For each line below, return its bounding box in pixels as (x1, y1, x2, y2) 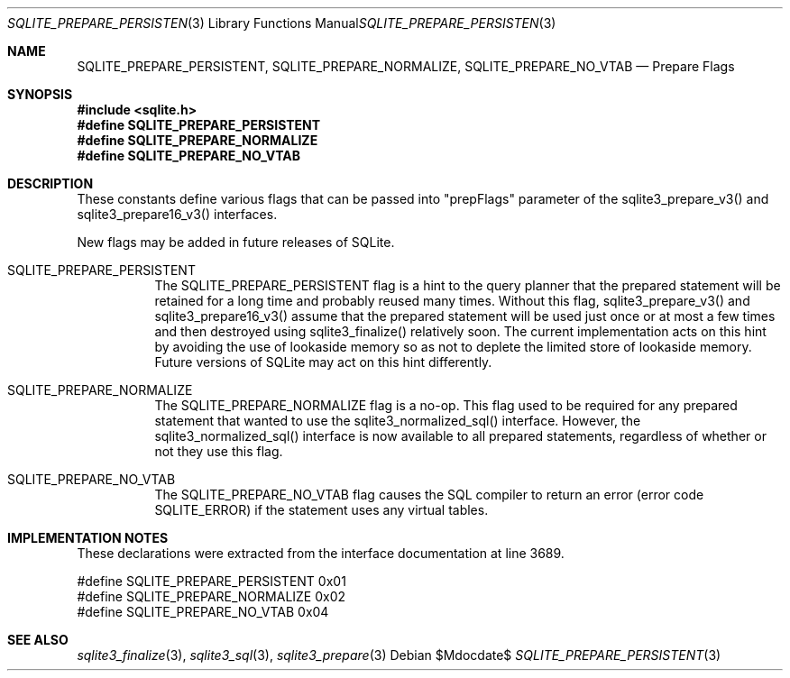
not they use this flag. (154, 444, 283, 459)
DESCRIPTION (7, 176, 94, 191)
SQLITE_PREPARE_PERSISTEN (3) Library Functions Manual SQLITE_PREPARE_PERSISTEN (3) (7, 15, 556, 31)
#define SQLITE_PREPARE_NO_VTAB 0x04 (77, 604, 329, 619)
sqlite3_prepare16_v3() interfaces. (77, 206, 278, 222)
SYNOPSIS (7, 87, 73, 102)
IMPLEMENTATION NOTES (7, 530, 169, 545)
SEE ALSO (7, 632, 69, 647)
